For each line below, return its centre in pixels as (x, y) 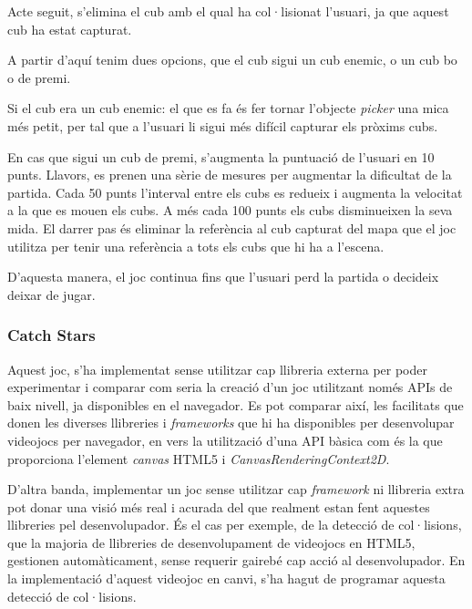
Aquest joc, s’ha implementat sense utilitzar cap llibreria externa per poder (217, 369)
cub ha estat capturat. (70, 29)
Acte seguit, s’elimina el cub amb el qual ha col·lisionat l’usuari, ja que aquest (228, 11)
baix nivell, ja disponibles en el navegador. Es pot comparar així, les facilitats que (236, 404)
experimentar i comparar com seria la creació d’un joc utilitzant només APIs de (230, 387)
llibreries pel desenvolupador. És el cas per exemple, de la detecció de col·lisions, (235, 525)
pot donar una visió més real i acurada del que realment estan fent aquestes (219, 506)
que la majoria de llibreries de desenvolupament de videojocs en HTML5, (211, 542)
